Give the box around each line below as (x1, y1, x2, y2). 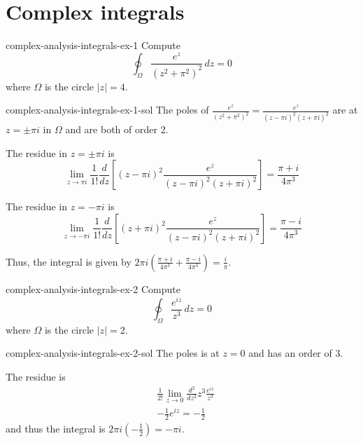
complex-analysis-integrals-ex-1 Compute (6, 38, 180, 53)
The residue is (6, 369, 66, 384)
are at (332, 102, 358, 117)
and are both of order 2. (65, 122, 169, 137)
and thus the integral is (6, 421, 106, 435)
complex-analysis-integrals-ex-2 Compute (6, 281, 180, 296)
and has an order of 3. (248, 346, 343, 360)
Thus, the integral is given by (6, 254, 131, 268)
